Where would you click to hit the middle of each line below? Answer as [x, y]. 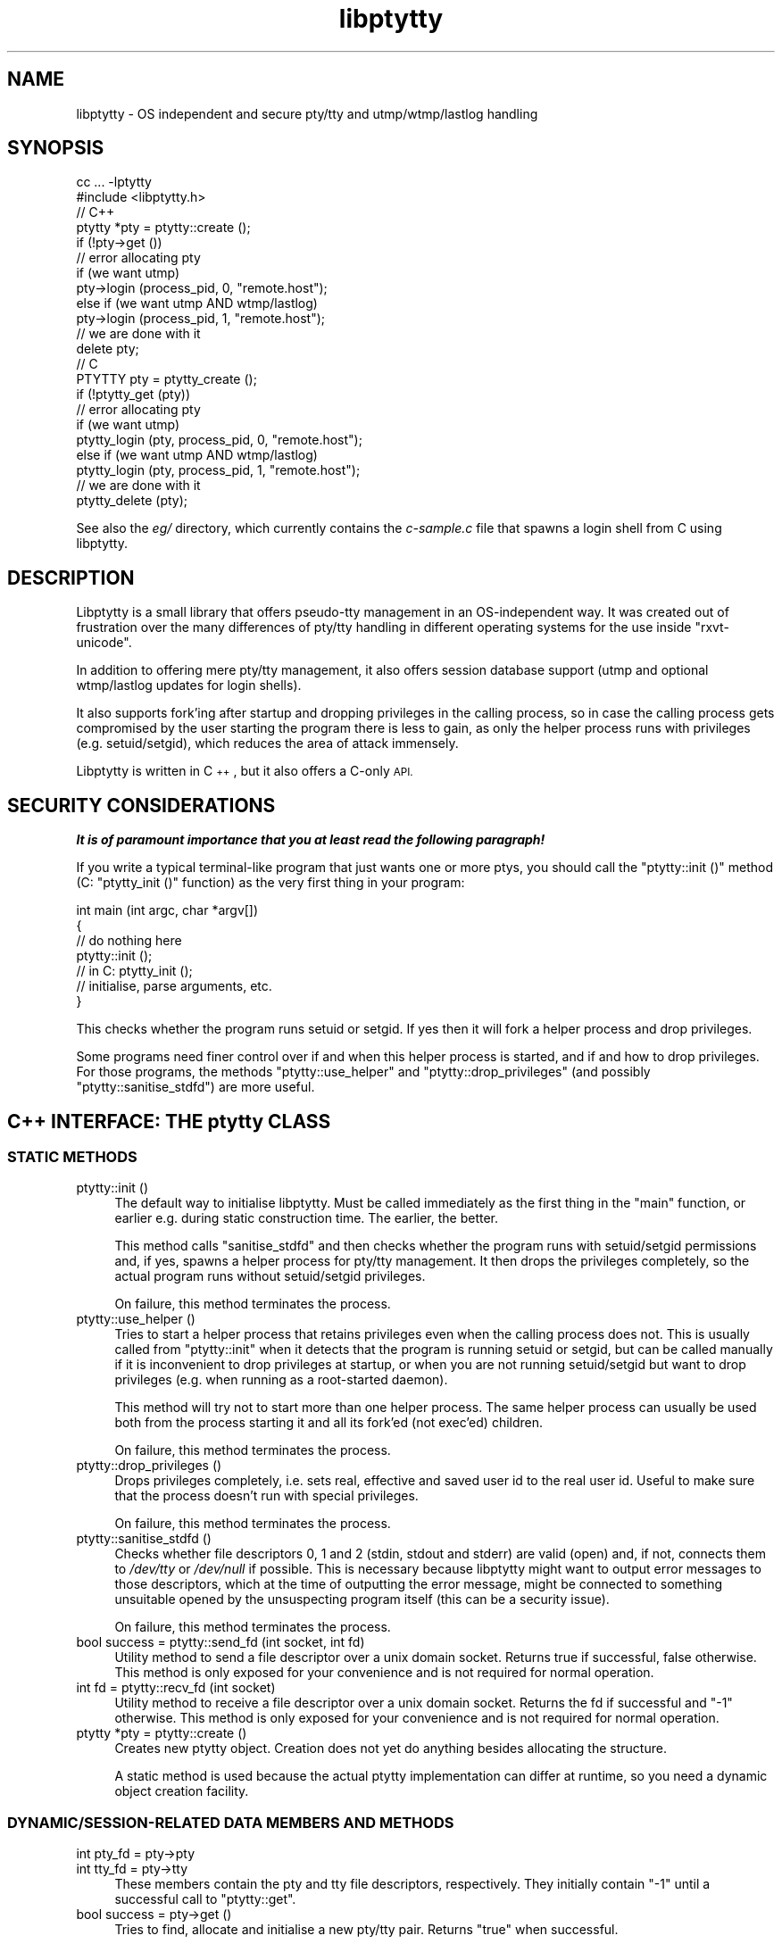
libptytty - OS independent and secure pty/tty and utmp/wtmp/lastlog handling [307, 113]
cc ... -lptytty [114, 182]
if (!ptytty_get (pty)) [133, 395]
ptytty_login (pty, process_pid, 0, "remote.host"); [219, 440]
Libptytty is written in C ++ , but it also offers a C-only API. [245, 771]
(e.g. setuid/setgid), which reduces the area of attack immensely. [267, 744]
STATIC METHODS [72, 1156]
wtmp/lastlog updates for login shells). [189, 685]
